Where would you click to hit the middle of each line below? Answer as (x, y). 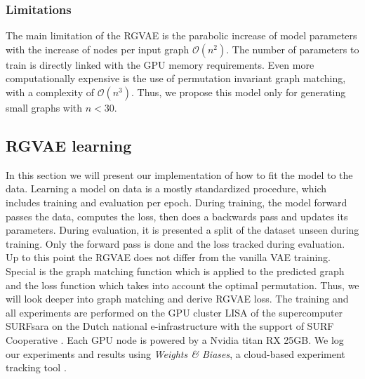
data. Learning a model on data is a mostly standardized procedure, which (166, 188)
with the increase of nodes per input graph (98, 49)
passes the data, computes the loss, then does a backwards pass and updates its (177, 216)
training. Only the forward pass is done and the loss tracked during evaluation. (175, 243)
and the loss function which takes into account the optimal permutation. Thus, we (182, 285)
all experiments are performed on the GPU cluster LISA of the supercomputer (174, 312)
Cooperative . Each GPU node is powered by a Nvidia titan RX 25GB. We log (175, 339)
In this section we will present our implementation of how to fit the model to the (179, 174)
